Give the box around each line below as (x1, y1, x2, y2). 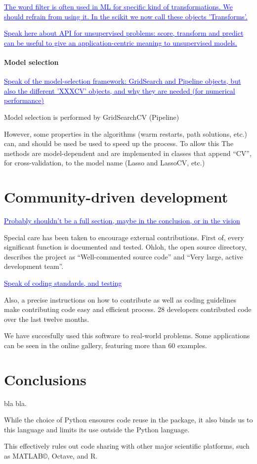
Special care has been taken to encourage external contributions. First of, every (4, 232, 244, 242)
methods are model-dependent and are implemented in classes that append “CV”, (4, 148, 252, 158)
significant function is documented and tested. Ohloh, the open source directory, (4, 242, 247, 252)
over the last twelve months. (4, 313, 89, 324)
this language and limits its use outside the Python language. (4, 424, 190, 434)
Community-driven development (4, 187, 228, 207)
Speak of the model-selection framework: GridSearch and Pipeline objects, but (4, 76, 241, 86)
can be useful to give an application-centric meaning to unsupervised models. (4, 37, 237, 48)
